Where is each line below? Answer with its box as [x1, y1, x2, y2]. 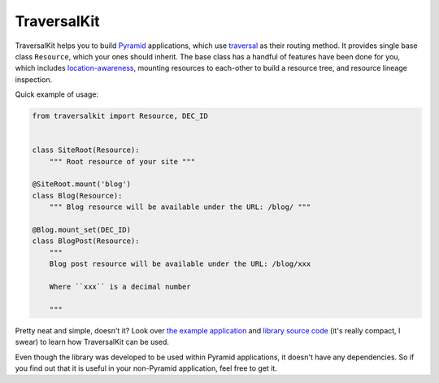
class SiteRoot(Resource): [32, 146, 140, 155]
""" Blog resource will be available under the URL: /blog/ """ [49, 202, 311, 211]
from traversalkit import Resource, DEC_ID [32, 111, 209, 121]
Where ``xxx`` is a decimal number [49, 281, 191, 291]
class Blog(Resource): [32, 191, 123, 200]
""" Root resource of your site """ [49, 157, 195, 166]
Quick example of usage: [15, 89, 99, 99]
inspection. [15, 74, 53, 85]
